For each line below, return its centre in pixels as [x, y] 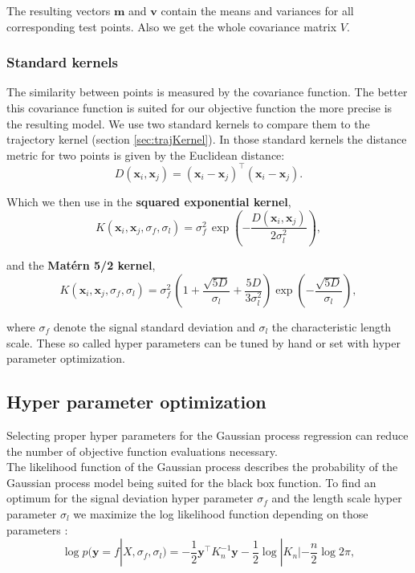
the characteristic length [332, 327]
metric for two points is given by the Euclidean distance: [146, 154]
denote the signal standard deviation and [154, 327]
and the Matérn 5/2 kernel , [81, 265]
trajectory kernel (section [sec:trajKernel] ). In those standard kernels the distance [207, 139]
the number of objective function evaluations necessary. [142, 451]
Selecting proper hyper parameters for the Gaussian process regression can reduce [207, 435]
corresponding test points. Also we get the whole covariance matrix [172, 26]
